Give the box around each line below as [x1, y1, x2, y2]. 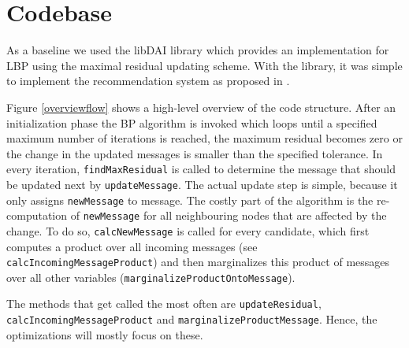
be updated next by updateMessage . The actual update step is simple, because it [6, 176, 398, 192]
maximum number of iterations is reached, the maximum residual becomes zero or [6, 130, 403, 146]
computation [6, 207, 68, 224]
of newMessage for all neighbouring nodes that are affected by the [70, 207, 387, 224]
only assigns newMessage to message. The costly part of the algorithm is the [6, 191, 374, 208]
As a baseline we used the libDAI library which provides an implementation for [6, 42, 389, 58]
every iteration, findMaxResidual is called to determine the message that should [6, 161, 396, 177]
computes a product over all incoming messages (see [6, 238, 258, 254]
